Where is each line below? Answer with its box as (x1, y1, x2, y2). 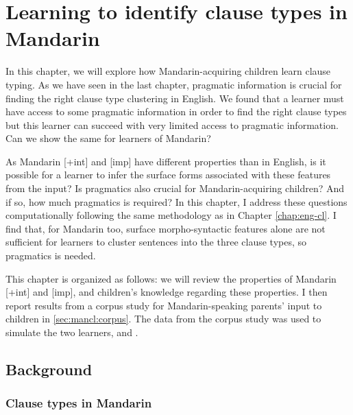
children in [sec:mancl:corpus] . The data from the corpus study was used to (5, 311, 321, 326)
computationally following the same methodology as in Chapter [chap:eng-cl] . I (5, 208, 337, 222)
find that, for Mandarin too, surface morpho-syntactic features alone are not (5, 221, 326, 235)
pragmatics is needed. (5, 248, 96, 263)
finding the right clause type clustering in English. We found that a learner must (5, 91, 344, 105)
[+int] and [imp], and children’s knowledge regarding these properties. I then (5, 285, 328, 299)
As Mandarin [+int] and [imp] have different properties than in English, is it (5, 154, 326, 168)
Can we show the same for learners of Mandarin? (5, 131, 211, 145)
